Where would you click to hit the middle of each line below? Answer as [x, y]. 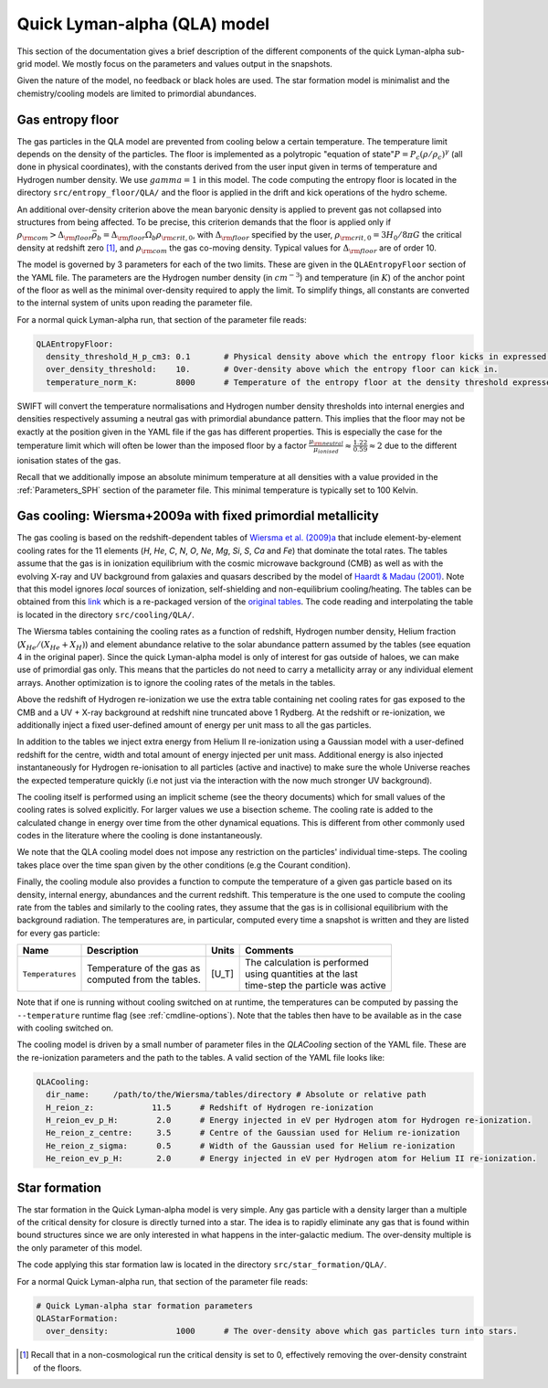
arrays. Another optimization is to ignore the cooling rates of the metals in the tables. [176, 682]
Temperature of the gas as [144, 968]
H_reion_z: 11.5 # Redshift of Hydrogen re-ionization [210, 1107]
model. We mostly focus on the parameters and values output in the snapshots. [183, 63]
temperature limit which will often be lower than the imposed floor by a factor [162, 445]
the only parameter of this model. [79, 1247]
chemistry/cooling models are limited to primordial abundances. [137, 93]
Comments [269, 951]
